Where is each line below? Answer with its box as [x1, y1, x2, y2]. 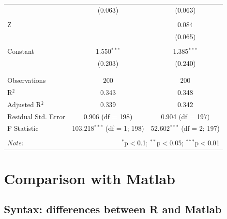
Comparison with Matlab [4, 168, 175, 188]
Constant [7, 46, 34, 56]
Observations [7, 75, 46, 85]
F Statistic [7, 123, 39, 133]
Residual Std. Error [7, 111, 65, 121]
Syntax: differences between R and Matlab [4, 202, 222, 217]
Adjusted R [7, 99, 41, 109]
